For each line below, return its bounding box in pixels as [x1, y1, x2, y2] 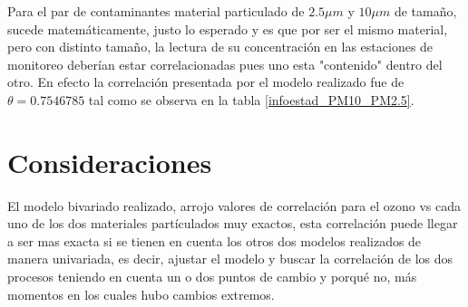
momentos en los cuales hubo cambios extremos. [7, 284, 275, 303]
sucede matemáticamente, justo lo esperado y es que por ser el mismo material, [7, 19, 448, 38]
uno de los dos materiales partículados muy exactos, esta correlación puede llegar [7, 214, 458, 233]
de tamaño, [394, 2, 457, 20]
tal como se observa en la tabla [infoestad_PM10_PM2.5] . [88, 90, 414, 109]
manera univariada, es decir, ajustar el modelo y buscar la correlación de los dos [7, 249, 453, 268]
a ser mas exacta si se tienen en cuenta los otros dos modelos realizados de [7, 231, 422, 250]
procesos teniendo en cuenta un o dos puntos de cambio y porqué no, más [7, 267, 417, 286]
